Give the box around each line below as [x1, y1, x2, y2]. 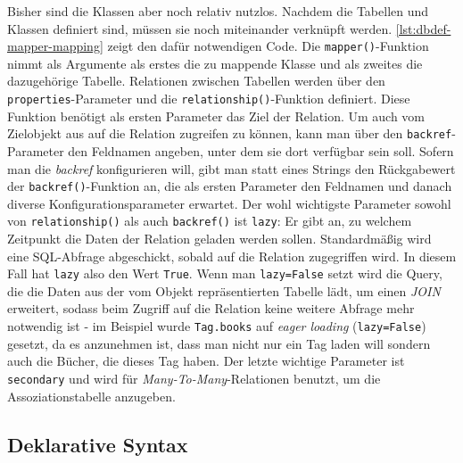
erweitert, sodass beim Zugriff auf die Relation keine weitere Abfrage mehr [7, 299, 415, 318]
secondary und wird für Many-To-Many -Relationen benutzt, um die [7, 368, 381, 387]
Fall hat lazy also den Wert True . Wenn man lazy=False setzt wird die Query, [7, 264, 442, 283]
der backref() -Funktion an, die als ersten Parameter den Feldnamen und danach [7, 177, 452, 195]
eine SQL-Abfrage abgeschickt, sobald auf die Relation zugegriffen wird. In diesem [7, 246, 457, 265]
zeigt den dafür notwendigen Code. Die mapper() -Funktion [107, 37, 429, 55]
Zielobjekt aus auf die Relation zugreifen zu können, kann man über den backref [7, 124, 452, 143]
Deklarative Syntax [7, 430, 188, 458]
